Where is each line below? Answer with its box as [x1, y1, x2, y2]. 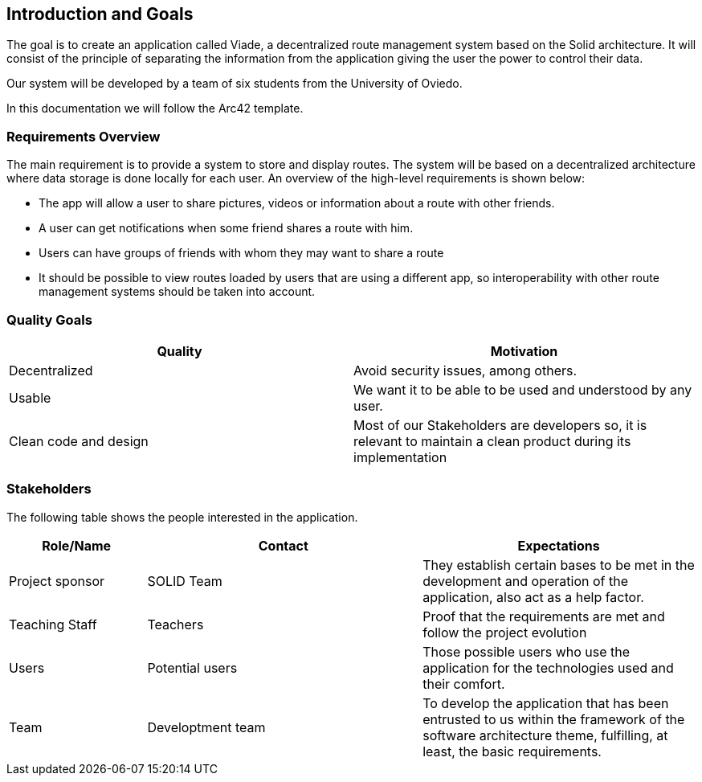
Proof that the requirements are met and [422, 608, 665, 624]
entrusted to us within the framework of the [422, 710, 685, 727]
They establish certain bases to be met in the [422, 556, 695, 573]
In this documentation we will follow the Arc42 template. [6, 101, 304, 116]
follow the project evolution [422, 624, 587, 641]
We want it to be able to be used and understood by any [353, 381, 692, 398]
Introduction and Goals [6, 4, 194, 24]
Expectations [517, 537, 600, 554]
